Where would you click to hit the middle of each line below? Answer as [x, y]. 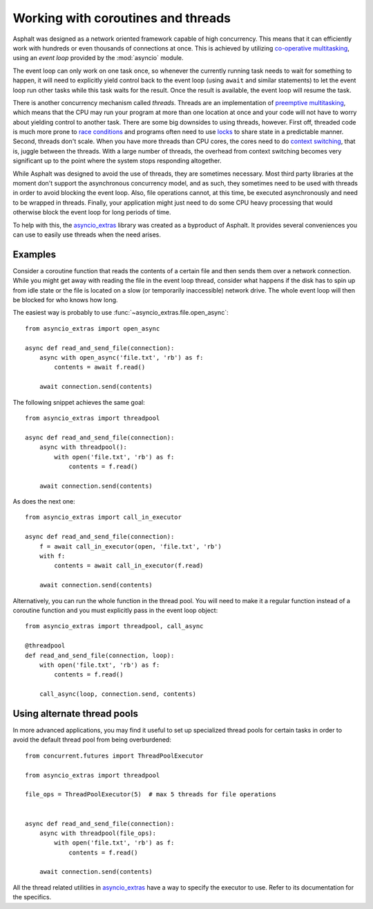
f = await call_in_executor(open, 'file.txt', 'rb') [131, 546]
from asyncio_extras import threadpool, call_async [114, 626]
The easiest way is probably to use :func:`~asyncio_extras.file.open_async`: [121, 313]
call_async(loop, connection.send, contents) [118, 694]
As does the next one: [44, 502]
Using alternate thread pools [75, 714]
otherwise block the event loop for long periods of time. [92, 212]
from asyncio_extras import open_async [93, 328]
